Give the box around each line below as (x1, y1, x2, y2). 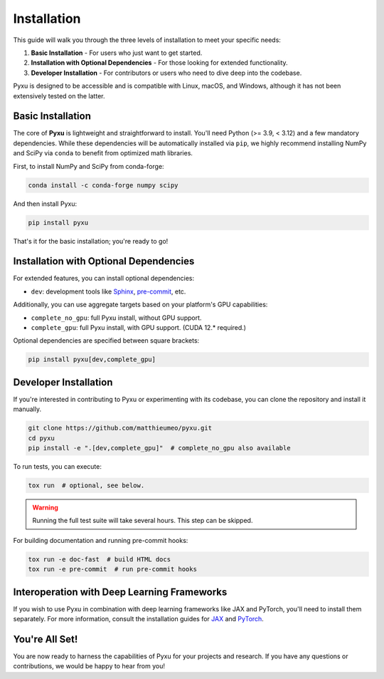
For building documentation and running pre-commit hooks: (13, 536, 188, 544)
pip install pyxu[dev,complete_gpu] (28, 356, 156, 363)
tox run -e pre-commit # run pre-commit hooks (28, 565, 197, 574)
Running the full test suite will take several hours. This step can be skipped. (32, 517, 253, 525)
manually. (13, 405, 42, 413)
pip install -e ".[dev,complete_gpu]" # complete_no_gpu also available (28, 444, 291, 452)
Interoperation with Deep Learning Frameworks (13, 586, 228, 598)
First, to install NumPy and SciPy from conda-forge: (13, 162, 164, 170)
